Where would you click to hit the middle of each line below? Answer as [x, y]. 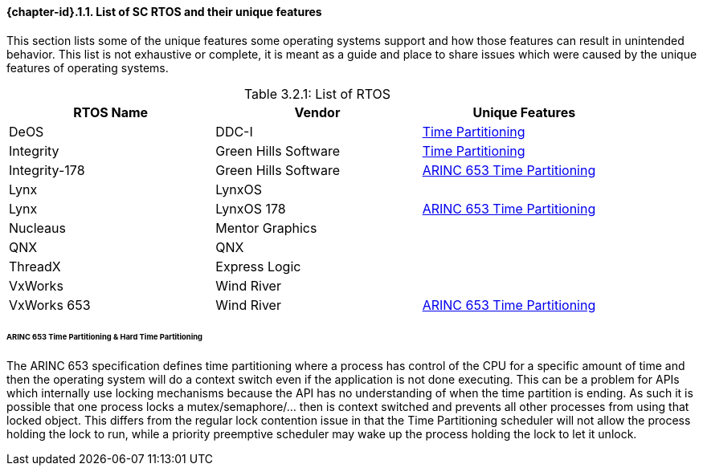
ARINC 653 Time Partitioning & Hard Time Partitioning [104, 337]
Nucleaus [37, 228]
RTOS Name [111, 112]
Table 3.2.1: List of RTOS [317, 94]
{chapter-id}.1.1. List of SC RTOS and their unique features [164, 12]
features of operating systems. [88, 67]
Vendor [317, 112]
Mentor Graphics [266, 228]
